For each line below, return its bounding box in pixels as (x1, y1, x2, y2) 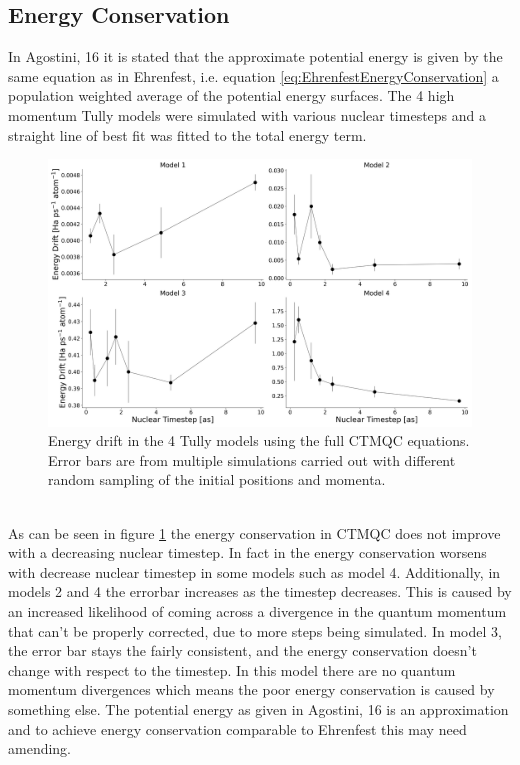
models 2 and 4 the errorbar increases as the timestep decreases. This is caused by (8, 581, 512, 602)
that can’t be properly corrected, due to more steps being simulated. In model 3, (8, 620, 502, 641)
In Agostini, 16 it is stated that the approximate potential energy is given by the (8, 46, 503, 67)
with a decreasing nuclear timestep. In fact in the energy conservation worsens (8, 542, 487, 563)
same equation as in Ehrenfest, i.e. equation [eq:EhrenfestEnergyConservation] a (8, 65, 499, 86)
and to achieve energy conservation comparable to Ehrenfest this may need (8, 718, 467, 739)
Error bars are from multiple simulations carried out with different (48, 449, 456, 470)
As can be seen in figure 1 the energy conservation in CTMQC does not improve (8, 522, 501, 543)
